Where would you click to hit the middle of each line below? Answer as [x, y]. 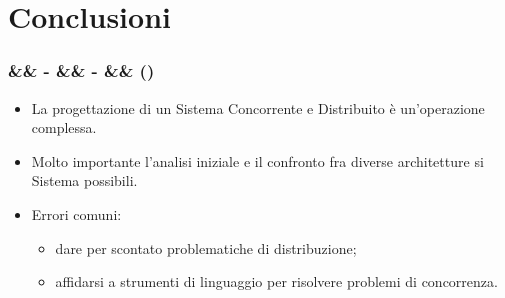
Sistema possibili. [84, 180]
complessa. [64, 127]
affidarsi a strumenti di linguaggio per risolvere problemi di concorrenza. [276, 281]
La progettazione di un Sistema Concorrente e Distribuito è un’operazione [258, 107]
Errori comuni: [76, 213]
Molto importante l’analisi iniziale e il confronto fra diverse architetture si [257, 160]
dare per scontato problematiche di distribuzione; [206, 247]
